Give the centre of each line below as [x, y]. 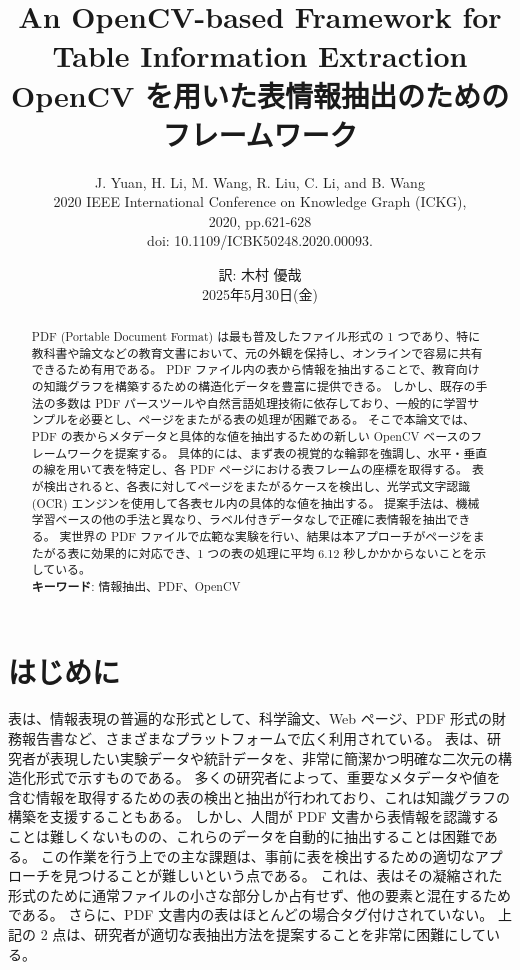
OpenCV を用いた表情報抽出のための [260, 94]
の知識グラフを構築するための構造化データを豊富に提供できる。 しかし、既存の [253, 386]
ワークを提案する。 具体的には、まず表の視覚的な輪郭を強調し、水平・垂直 [277, 452]
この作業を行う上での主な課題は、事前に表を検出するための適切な [257, 855]
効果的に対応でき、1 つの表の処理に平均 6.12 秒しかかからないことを [283, 552]
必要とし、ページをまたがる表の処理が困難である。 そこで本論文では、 [277, 419]
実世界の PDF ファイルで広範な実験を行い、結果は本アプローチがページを [266, 535]
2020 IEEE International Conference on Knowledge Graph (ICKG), [260, 201]
